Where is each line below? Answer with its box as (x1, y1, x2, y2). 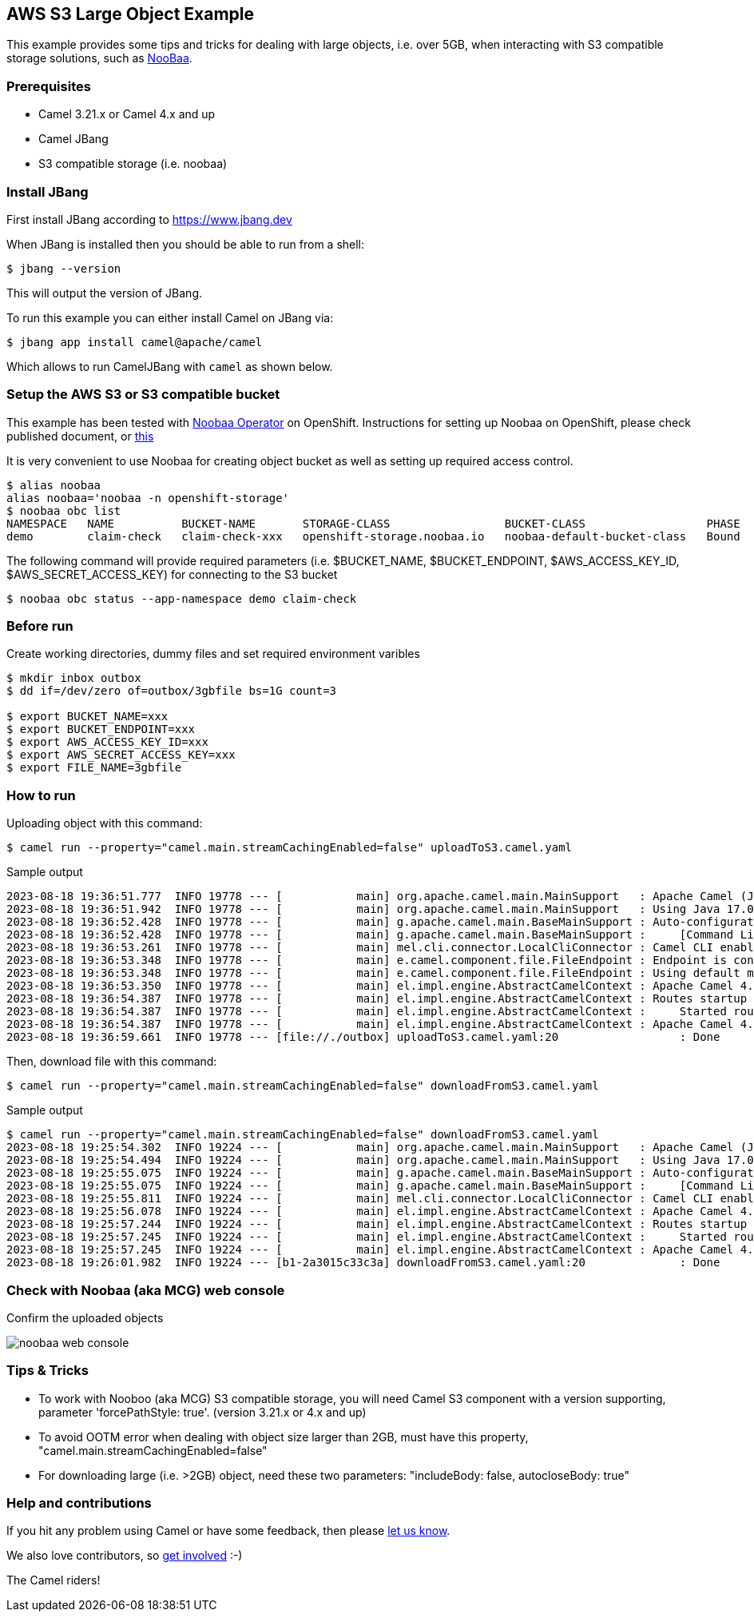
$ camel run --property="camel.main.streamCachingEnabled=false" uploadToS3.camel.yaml (6, 841, 573, 855)
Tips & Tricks (6, 1362, 89, 1379)
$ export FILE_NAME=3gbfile (6, 761, 182, 775)
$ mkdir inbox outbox (6, 672, 141, 685)
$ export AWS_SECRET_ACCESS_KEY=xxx (6, 748, 236, 762)
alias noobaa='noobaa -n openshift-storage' (6, 491, 290, 504)
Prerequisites (6, 78, 91, 94)
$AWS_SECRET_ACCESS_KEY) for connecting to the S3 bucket (6, 567, 338, 581)
